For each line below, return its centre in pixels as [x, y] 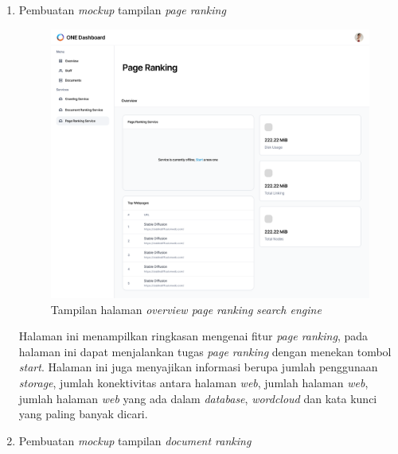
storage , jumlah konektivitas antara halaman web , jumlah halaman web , [193, 382]
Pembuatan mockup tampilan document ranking [135, 440]
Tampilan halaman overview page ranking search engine [186, 309]
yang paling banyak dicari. [83, 414]
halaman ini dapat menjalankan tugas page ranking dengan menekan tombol [205, 351]
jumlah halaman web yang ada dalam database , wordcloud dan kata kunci [198, 398]
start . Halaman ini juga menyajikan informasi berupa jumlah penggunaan [198, 367]
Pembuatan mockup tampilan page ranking [122, 10]
